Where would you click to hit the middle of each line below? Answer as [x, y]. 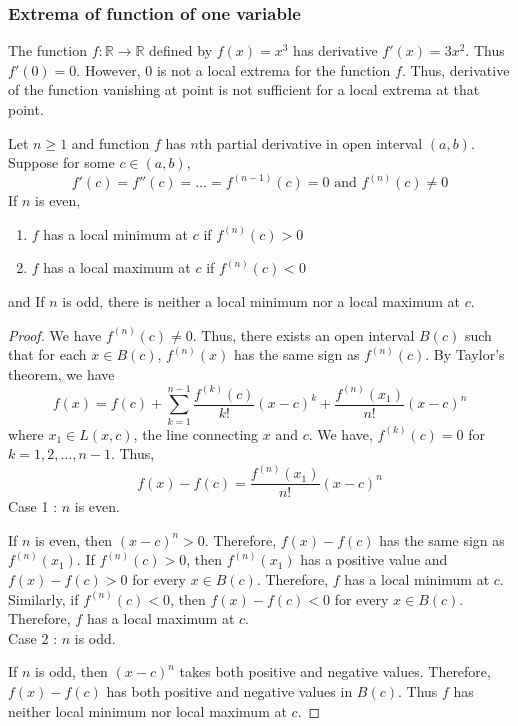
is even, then [74, 539]
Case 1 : [33, 506]
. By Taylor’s [465, 354]
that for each [47, 354]
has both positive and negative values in [229, 691]
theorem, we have [61, 373]
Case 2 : [33, 637]
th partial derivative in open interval [310, 142]
